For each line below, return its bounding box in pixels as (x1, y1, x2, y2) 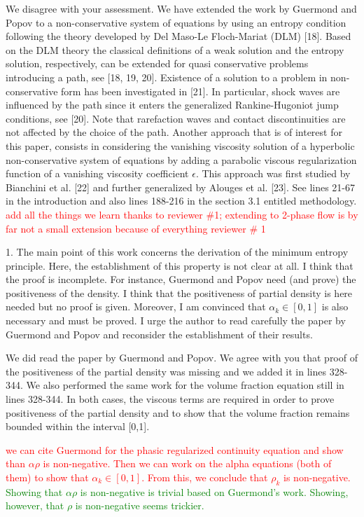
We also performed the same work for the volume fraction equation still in (26, 378, 344, 392)
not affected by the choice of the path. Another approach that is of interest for (6, 125, 342, 139)
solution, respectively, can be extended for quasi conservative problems (6, 56, 309, 71)
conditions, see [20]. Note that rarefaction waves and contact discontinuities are (6, 111, 346, 125)
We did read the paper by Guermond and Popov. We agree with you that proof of (6, 350, 358, 365)
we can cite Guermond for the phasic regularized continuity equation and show (6, 442, 344, 457)
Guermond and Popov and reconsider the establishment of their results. (6, 326, 313, 341)
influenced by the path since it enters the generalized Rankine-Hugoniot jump (6, 97, 339, 112)
